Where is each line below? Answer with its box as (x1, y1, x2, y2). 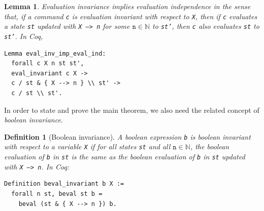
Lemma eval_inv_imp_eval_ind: (4, 50, 106, 57)
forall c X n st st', (11, 60, 84, 67)
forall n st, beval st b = (11, 190, 103, 197)
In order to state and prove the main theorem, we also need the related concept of (4, 104, 259, 115)
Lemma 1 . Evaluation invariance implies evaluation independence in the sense (4, 1, 251, 11)
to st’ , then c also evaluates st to (152, 21, 259, 31)
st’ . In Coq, (4, 30, 43, 41)
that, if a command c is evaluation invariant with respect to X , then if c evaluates (4, 11, 257, 21)
